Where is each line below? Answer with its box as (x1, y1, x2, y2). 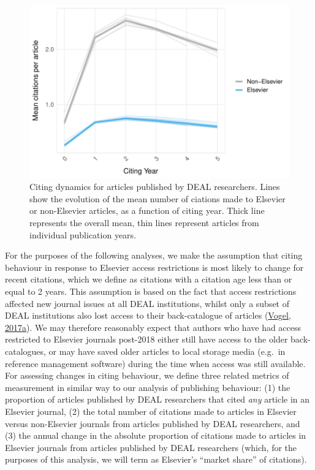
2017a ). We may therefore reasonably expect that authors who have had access (5, 320, 302, 333)
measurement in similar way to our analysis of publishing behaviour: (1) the (5, 381, 290, 393)
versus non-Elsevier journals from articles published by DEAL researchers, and (5, 417, 300, 430)
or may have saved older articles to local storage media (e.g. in (48, 344, 286, 357)
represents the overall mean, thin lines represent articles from (29, 216, 259, 229)
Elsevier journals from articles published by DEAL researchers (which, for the (5, 441, 297, 453)
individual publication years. (29, 228, 137, 241)
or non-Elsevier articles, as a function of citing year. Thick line (29, 204, 265, 217)
